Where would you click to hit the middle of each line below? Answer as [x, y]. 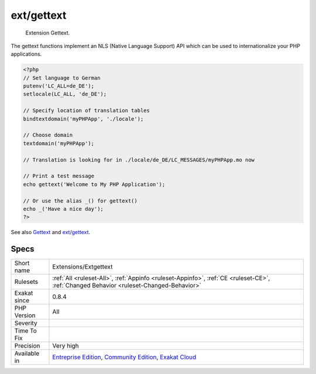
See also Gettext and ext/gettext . [51, 232]
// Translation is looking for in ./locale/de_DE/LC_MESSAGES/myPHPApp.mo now [139, 160]
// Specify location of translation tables [87, 111]
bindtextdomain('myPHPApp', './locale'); [83, 119]
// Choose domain [48, 135]
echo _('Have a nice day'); [63, 209]
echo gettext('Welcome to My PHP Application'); [94, 184]
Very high [66, 346]
